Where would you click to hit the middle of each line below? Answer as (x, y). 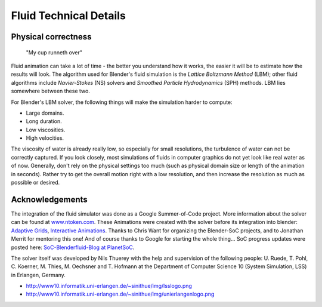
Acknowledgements (49, 199)
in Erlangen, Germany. (38, 275)
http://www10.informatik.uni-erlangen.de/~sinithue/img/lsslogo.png (109, 286)
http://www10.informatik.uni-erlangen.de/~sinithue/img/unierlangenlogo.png (120, 294)
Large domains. (45, 113)
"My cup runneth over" (54, 52)
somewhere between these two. (51, 91)
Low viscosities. (46, 130)
